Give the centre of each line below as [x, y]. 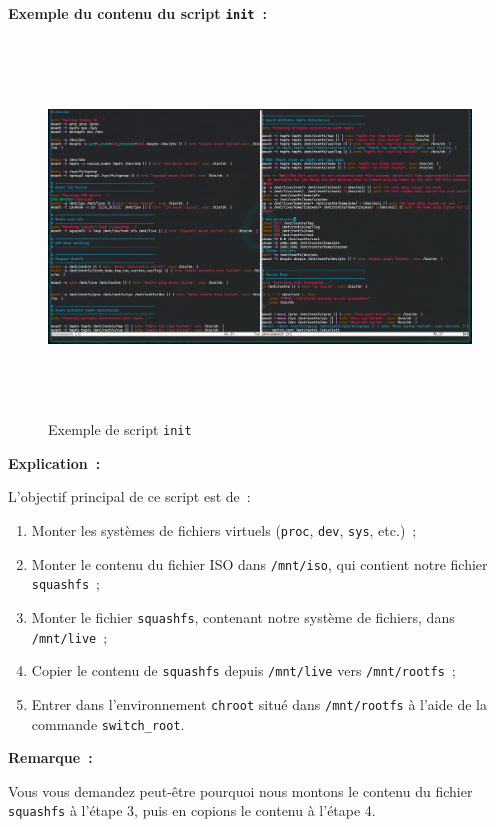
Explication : [54, 462]
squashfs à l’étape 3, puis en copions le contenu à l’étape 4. [192, 810]
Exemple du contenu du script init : [138, 13]
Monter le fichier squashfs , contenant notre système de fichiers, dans [243, 617]
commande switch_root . [108, 723]
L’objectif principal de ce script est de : [129, 496]
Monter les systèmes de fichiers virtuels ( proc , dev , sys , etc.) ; [224, 530]
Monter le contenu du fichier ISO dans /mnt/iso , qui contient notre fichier [259, 563]
